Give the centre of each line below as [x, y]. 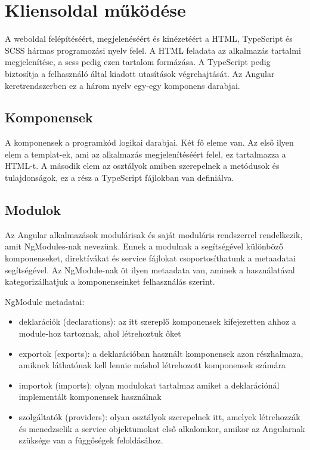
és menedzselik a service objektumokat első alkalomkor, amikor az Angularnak [162, 428]
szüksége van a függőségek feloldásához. [91, 440]
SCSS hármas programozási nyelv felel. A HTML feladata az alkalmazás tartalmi [153, 50]
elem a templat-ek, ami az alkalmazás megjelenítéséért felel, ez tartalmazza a [145, 154]
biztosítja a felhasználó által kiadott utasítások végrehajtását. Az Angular [140, 73]
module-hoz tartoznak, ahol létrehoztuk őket [100, 333]
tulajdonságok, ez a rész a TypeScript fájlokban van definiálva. [120, 178]
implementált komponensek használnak [90, 397]
